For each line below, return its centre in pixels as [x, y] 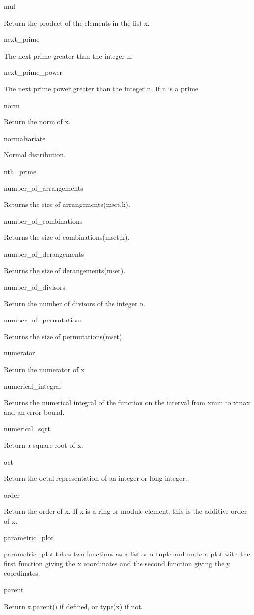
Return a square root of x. [43, 445]
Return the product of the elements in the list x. [77, 22]
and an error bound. [34, 412]
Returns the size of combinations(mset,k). [67, 237]
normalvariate [25, 138]
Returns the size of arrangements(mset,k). [67, 204]
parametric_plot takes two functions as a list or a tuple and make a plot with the [127, 554]
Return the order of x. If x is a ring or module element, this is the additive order [126, 511]
